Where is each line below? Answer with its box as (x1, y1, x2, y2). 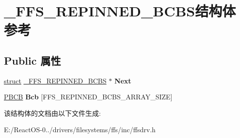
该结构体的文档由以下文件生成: (4, 108, 101, 118)
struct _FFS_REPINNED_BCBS (4, 75, 107, 85)
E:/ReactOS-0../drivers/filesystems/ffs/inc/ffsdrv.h (4, 124, 156, 134)
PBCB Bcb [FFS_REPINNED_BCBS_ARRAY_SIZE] (4, 92, 173, 102)
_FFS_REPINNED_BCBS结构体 (4, 1, 236, 21)
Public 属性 (4, 53, 61, 68)
